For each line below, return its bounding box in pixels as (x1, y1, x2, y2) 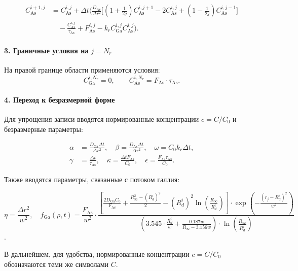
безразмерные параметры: (4, 123, 83, 134)
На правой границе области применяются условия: (4, 64, 160, 75)
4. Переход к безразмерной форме (4, 94, 115, 105)
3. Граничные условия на (4, 45, 89, 55)
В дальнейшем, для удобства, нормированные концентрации (4, 248, 190, 259)
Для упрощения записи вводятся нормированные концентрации (4, 114, 199, 124)
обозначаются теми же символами (4, 258, 109, 269)
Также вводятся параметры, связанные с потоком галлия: (4, 174, 180, 185)
